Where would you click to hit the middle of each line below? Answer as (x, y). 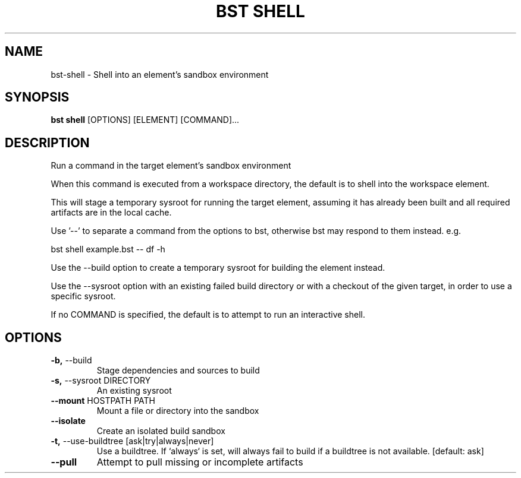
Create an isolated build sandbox (161, 431)
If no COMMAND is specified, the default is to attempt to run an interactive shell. (208, 315)
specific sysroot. (83, 296)
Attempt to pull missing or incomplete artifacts (200, 462)
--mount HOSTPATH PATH (103, 401)
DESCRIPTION (47, 143)
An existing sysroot (134, 391)
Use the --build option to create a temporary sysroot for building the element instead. (218, 268)
